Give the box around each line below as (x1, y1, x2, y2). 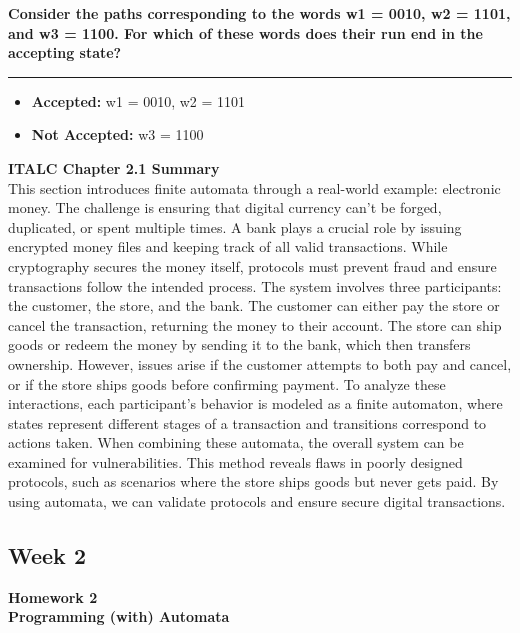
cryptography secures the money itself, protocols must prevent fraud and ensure (8, 255, 497, 276)
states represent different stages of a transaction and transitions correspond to (8, 412, 487, 433)
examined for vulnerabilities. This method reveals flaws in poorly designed (8, 451, 463, 472)
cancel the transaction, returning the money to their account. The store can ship (8, 314, 502, 335)
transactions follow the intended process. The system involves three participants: (8, 275, 502, 296)
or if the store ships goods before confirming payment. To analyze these (8, 373, 446, 394)
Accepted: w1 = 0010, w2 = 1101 (31, 90, 246, 111)
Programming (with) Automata (8, 606, 230, 627)
